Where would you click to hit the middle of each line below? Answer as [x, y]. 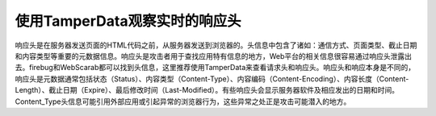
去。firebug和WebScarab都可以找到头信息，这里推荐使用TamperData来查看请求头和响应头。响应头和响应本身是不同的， [215, 68]
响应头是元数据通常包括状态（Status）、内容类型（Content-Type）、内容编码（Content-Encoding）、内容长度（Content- [212, 79]
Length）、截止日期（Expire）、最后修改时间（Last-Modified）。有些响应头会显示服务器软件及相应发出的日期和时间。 [207, 90]
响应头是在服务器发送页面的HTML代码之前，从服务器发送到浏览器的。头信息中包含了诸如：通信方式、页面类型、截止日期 [216, 45]
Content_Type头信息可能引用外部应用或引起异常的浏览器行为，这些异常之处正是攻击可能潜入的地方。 [183, 101]
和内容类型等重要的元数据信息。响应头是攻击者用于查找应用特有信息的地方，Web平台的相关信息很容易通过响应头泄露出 [213, 56]
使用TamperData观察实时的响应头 [128, 21]
